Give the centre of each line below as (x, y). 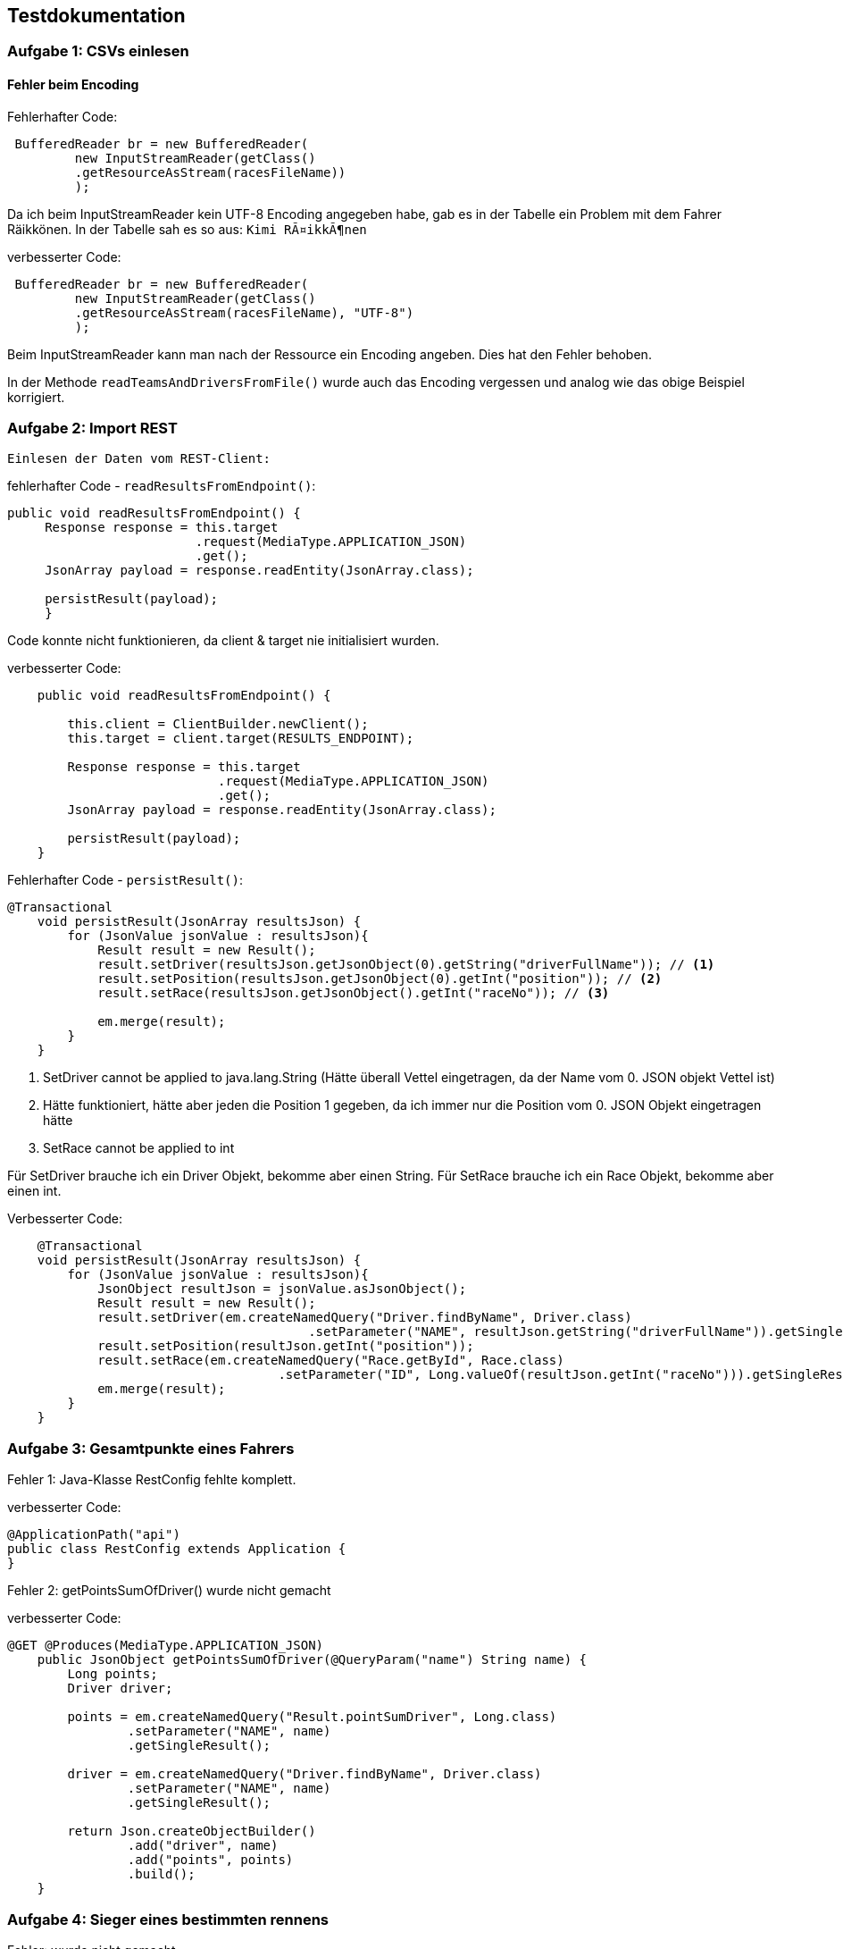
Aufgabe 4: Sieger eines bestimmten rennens (168, 1919)
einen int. (34, 1191)
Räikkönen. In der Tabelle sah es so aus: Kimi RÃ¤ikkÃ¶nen (187, 229)
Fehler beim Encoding (73, 85)
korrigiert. (36, 397)
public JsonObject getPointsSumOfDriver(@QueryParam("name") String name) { (312, 1660)
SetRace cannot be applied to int (139, 1148)
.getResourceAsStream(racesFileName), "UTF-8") (244, 312)
